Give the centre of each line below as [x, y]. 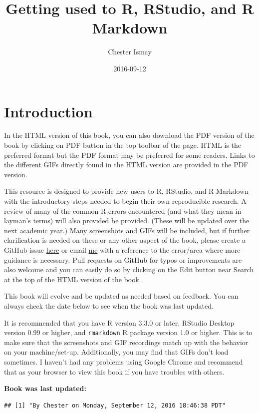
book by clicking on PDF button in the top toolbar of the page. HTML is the [123, 145]
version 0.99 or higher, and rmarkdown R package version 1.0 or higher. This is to [128, 332]
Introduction [48, 111]
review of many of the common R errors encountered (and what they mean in [123, 210]
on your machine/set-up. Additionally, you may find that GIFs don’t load [116, 352]
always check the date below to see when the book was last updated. [109, 305]
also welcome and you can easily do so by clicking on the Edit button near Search [129, 269]
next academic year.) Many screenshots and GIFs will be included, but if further [127, 230]
